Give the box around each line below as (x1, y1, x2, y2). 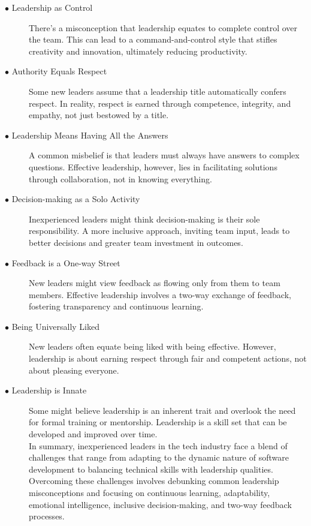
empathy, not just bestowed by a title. (29, 109, 169, 121)
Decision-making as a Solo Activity (11, 193, 140, 205)
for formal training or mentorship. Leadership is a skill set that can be (29, 416, 287, 428)
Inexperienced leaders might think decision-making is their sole (29, 212, 260, 225)
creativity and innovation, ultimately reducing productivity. (29, 44, 247, 57)
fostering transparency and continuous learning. (29, 300, 204, 312)
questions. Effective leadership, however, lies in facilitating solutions (29, 160, 277, 173)
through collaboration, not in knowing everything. (29, 172, 212, 185)
